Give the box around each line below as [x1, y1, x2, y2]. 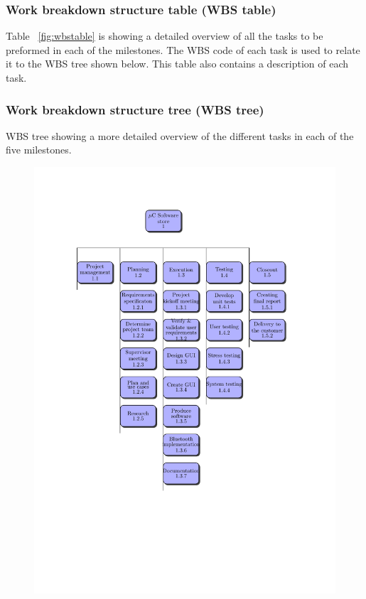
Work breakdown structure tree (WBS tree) [6, 100, 264, 118]
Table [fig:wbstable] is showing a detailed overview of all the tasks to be [6, 28, 323, 43]
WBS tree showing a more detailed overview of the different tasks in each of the [6, 128, 354, 143]
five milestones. [6, 142, 72, 157]
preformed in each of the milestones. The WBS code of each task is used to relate [6, 42, 360, 57]
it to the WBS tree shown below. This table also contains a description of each [6, 56, 349, 71]
